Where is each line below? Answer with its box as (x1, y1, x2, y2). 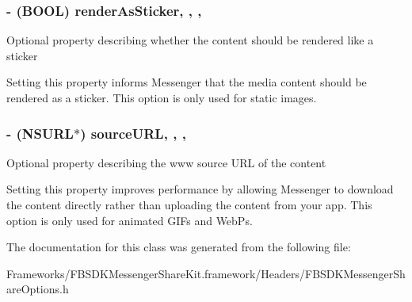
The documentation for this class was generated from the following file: (6, 239, 351, 255)
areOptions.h (6, 281, 69, 297)
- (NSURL (6, 123, 74, 143)
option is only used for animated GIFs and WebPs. (6, 212, 253, 228)
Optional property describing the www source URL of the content (6, 154, 326, 170)
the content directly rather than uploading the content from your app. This (6, 197, 372, 212)
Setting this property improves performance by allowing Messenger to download (6, 181, 394, 197)
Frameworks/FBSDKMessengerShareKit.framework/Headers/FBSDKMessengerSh (6, 265, 406, 281)
